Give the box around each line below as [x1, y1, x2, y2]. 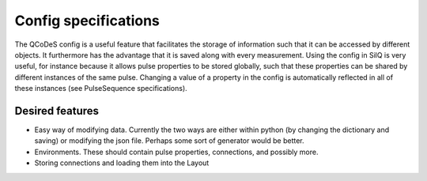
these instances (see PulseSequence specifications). [14, 84, 187, 93]
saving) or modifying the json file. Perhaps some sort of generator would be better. [34, 136, 304, 145]
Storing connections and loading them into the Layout [34, 158, 210, 168]
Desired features [14, 104, 99, 118]
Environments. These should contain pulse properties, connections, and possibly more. [34, 147, 319, 156]
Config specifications [14, 12, 160, 29]
